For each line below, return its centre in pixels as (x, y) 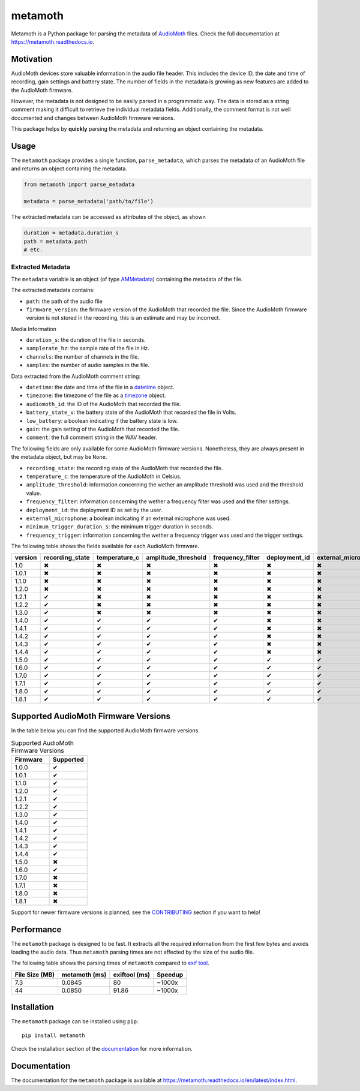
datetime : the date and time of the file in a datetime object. (100, 387)
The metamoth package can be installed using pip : (75, 1021)
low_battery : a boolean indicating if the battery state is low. (102, 420)
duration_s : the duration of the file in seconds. (86, 340)
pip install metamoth (53, 1035)
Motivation (32, 59)
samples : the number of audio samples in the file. (88, 365)
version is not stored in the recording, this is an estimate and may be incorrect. (123, 318)
